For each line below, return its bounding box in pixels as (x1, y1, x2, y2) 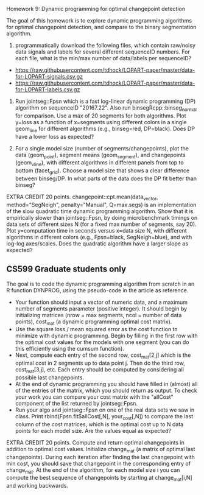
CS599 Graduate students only (6, 264, 127, 275)
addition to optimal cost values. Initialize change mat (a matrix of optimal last (6, 445, 195, 454)
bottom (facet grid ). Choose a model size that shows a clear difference (15, 167, 190, 175)
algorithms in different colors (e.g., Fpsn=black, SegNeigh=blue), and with (6, 233, 192, 240)
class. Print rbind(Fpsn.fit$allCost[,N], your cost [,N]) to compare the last (15, 412, 194, 421)
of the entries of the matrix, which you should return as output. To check (15, 387, 197, 394)
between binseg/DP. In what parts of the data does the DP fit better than (15, 175, 197, 182)
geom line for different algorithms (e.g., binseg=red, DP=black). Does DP (15, 125, 195, 133)
